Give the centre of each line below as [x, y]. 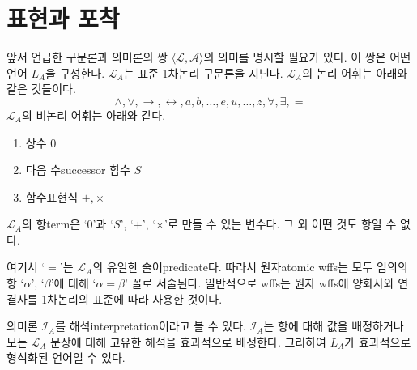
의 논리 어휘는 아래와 [355, 72]
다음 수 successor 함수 [78, 170]
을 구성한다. [75, 72]
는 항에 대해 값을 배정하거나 [334, 326]
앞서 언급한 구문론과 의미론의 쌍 [87, 57]
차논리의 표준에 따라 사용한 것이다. [135, 298]
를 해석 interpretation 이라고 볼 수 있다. [151, 326]
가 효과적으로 [378, 341]
